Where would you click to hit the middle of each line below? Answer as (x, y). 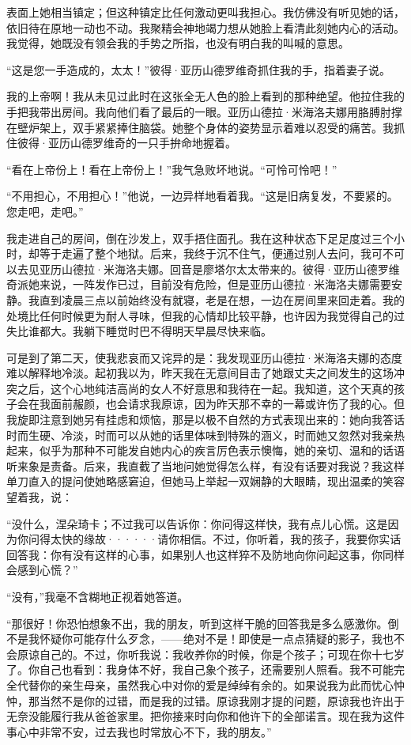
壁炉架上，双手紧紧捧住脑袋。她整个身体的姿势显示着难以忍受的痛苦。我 (205, 127)
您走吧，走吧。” (45, 211)
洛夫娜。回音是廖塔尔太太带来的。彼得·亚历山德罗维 (262, 269)
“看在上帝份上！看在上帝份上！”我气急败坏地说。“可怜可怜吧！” (172, 169)
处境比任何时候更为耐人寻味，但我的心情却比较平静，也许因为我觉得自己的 (200, 315)
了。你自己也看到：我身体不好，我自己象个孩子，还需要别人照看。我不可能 (200, 669)
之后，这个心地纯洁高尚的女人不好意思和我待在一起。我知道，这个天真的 (205, 388)
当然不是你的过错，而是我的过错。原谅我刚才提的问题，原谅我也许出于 (222, 700)
